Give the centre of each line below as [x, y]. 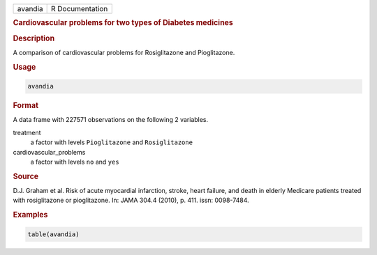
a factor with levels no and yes [75, 162]
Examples [30, 215]
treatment [27, 132]
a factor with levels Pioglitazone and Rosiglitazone [112, 142]
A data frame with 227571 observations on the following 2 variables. [111, 120]
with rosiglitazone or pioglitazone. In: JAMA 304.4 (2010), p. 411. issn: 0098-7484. [131, 200]
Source [26, 176]
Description [34, 38]
